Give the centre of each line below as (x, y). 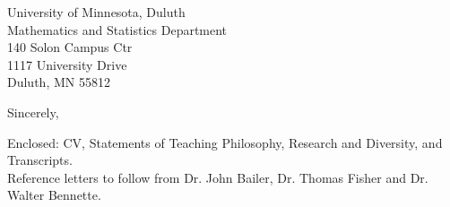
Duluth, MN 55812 (59, 82)
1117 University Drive (67, 64)
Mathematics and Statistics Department (117, 29)
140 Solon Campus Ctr (70, 47)
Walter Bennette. (54, 195)
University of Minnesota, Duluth (96, 12)
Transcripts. (40, 160)
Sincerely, (33, 112)
